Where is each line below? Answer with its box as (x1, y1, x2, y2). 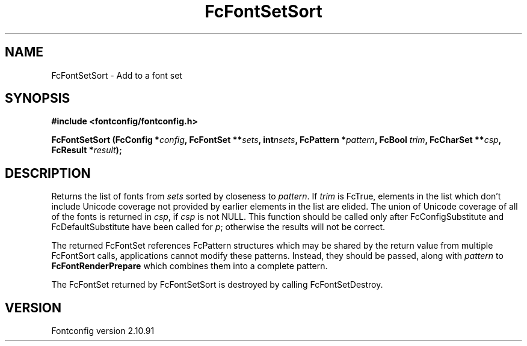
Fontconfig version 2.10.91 (51, 326, 155, 336)
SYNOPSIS (5, 91, 70, 106)
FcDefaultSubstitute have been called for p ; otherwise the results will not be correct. (51, 222, 385, 232)
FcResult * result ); (51, 145, 122, 156)
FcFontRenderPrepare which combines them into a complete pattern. (51, 261, 328, 272)
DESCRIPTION (5, 165, 91, 181)
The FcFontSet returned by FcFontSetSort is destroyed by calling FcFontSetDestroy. (51, 279, 383, 290)
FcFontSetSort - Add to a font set (51, 70, 182, 80)
